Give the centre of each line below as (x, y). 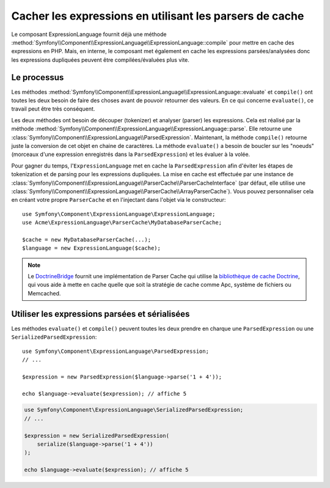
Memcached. (44, 293)
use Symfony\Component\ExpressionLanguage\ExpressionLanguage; (119, 214)
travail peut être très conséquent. (53, 109)
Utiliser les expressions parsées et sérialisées (101, 314)
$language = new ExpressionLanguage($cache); (92, 248)
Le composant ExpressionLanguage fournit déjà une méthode (89, 34)
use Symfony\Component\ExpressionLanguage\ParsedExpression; (116, 351)
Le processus (38, 77)
